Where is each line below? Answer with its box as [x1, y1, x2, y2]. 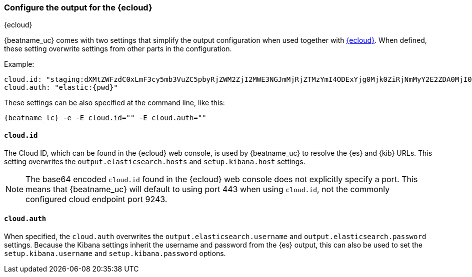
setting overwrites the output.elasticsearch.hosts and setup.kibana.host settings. [4, 157, 305, 166]
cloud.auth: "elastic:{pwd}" [4, 83, 118, 92]
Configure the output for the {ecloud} [4, 2, 152, 12]
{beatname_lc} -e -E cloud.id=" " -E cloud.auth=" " [4, 114, 206, 122]
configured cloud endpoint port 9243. [25, 194, 167, 204]
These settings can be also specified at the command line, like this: [4, 98, 225, 107]
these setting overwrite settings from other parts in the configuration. [4, 44, 232, 53]
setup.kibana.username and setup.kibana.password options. [4, 249, 226, 258]
